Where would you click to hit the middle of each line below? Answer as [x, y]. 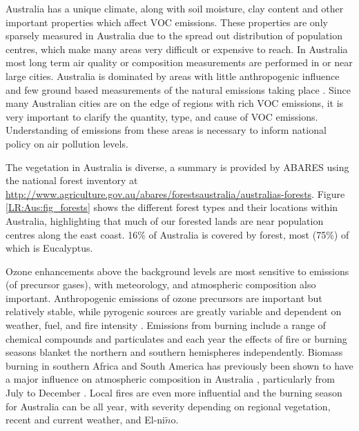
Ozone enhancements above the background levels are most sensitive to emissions [177, 271]
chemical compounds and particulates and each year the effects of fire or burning [176, 338]
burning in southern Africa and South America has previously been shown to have [179, 365]
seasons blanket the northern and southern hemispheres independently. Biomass [174, 352]
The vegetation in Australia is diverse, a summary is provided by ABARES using [177, 167]
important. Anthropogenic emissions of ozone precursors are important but [164, 298]
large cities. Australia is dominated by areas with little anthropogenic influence [173, 76]
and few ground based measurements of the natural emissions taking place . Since [178, 89]
